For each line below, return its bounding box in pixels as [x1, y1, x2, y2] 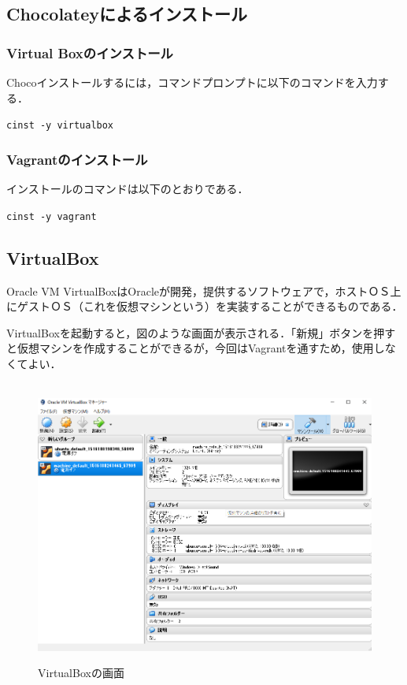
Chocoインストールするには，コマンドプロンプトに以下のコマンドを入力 [6, 74, 378, 90]
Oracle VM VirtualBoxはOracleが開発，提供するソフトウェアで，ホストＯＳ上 [6, 282, 401, 299]
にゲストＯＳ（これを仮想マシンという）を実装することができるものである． [6, 298, 403, 315]
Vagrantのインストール [6, 149, 148, 169]
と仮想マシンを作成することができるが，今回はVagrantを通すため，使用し [6, 340, 385, 356]
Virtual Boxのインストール [6, 43, 173, 62]
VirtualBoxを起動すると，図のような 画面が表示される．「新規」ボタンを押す [6, 324, 396, 341]
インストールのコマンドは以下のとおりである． [6, 181, 249, 197]
